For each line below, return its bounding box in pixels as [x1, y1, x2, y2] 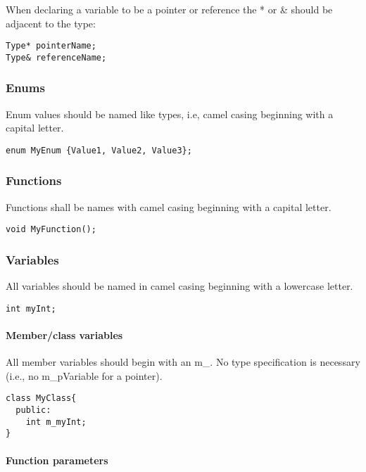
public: [15, 405, 51, 416]
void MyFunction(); [6, 224, 96, 235]
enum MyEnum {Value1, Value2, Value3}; [6, 145, 192, 155]
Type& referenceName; [6, 52, 107, 63]
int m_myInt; [25, 416, 87, 427]
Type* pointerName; [6, 41, 96, 51]
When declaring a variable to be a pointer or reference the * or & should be [6, 2, 333, 16]
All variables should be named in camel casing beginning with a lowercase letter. [6, 279, 353, 293]
